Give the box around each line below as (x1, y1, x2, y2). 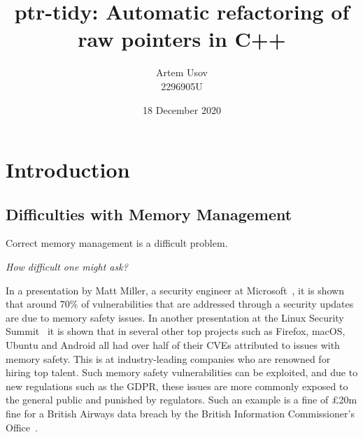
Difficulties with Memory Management (6, 203, 292, 224)
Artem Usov (156, 65, 208, 80)
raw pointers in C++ (78, 24, 286, 53)
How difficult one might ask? (6, 259, 128, 274)
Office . (6, 420, 38, 434)
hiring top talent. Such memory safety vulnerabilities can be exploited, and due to (6, 365, 358, 380)
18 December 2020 (143, 102, 221, 117)
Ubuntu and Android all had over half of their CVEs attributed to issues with (6, 338, 340, 352)
